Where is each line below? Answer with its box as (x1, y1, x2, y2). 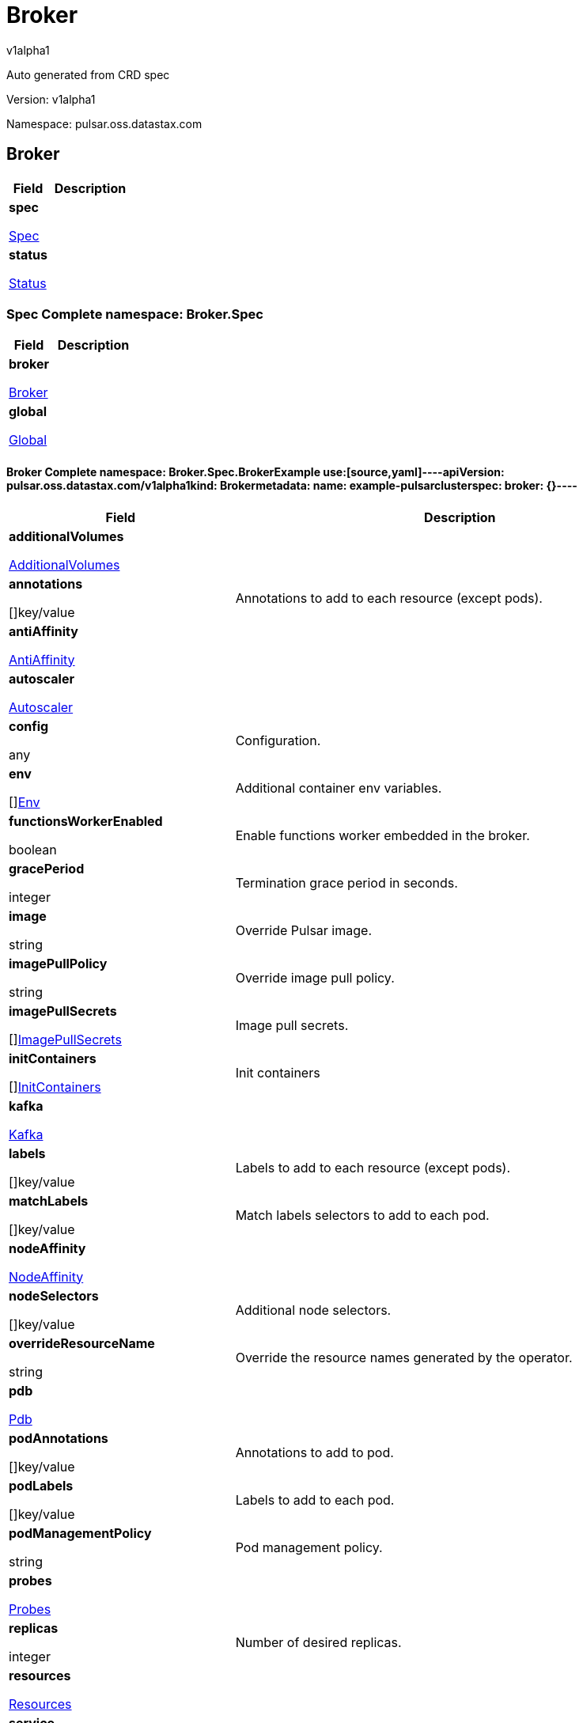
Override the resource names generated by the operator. (235, 1349, 573, 1365)
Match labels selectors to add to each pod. (235, 1206, 490, 1223)
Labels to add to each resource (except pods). (235, 1159, 511, 1176)
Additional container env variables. (235, 779, 442, 796)
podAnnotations (9, 1430, 108, 1446)
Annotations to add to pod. (235, 1444, 394, 1460)
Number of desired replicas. (235, 1634, 402, 1650)
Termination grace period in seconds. (235, 874, 458, 891)
